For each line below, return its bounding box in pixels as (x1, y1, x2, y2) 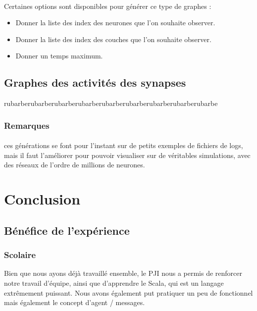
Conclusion (4, 189, 81, 209)
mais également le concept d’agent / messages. (4, 297, 145, 308)
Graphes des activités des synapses (4, 75, 186, 90)
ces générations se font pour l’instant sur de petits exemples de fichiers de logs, (4, 140, 243, 151)
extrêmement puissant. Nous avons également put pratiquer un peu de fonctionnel (4, 287, 253, 298)
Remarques (4, 119, 50, 131)
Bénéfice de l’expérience (4, 222, 130, 238)
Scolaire (4, 249, 36, 261)
